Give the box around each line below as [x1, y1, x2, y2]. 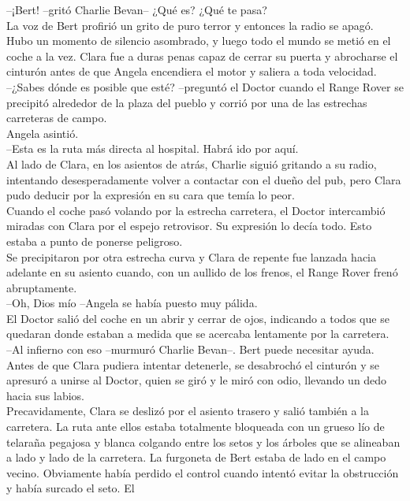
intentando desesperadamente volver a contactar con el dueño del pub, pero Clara [6, 171, 401, 187]
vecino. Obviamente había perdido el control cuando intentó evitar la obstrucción [6, 464, 399, 481]
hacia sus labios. [6, 387, 85, 403]
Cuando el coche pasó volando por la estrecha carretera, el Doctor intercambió [6, 202, 386, 218]
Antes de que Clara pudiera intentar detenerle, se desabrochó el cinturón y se [6, 356, 380, 373]
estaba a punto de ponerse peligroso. [6, 232, 183, 249]
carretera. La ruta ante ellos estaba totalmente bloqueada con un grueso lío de [6, 418, 385, 435]
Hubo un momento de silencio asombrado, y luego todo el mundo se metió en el [6, 32, 391, 49]
